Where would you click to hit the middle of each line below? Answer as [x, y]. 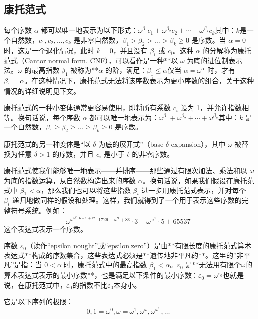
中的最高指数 [126, 265]
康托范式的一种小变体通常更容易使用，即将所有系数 [87, 107]
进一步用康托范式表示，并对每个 [194, 190]
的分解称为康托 [227, 50]
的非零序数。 [153, 154]
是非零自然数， [98, 39]
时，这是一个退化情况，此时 [49, 50]
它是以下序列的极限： [39, 301]
